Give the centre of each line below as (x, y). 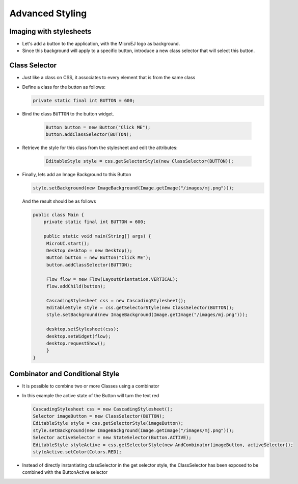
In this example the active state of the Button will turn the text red (91, 395)
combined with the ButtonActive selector (65, 472)
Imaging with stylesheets (50, 31)
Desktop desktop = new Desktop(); (89, 250)
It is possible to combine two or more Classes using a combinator (91, 386)
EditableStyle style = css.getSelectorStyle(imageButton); (108, 423)
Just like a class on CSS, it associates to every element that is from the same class (109, 78)
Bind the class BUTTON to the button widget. (68, 114)
